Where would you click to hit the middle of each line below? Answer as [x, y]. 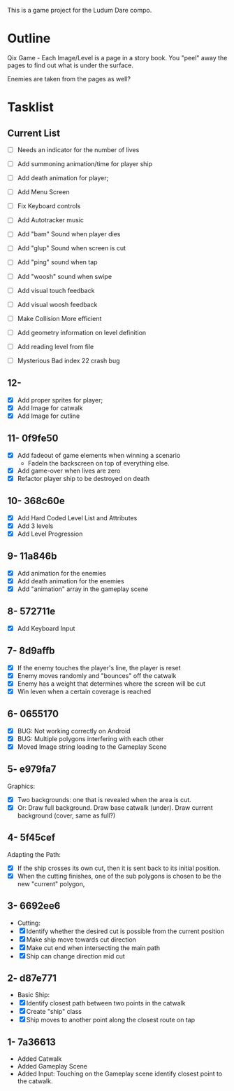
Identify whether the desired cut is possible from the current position [125, 931]
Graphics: [21, 786]
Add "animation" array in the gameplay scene [83, 589]
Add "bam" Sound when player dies [69, 234]
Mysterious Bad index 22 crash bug [68, 360]
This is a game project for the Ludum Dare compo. [80, 10]
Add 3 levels [35, 526]
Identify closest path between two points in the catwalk [106, 1003]
